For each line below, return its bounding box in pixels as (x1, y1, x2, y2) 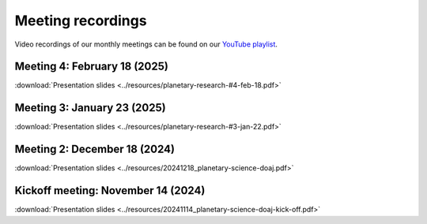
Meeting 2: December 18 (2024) (14, 143, 176, 156)
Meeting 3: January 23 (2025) (14, 101, 166, 114)
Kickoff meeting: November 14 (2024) (14, 184, 206, 197)
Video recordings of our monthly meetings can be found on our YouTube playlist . (14, 39, 278, 49)
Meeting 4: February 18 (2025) (14, 60, 169, 73)
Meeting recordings (14, 12, 147, 29)
